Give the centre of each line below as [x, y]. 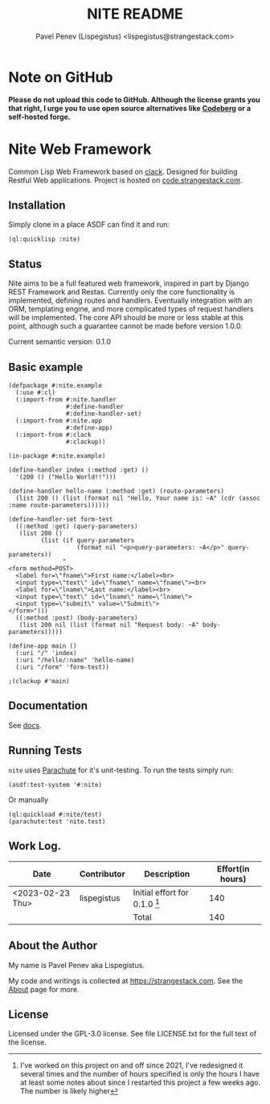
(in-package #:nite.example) [57, 456]
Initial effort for [161, 892]
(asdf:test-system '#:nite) [55, 785]
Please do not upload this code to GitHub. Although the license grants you [135, 99]
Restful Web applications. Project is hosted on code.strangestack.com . [125, 180]
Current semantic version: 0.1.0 [59, 342]
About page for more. [44, 989]
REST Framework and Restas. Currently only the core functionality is [122, 292]
